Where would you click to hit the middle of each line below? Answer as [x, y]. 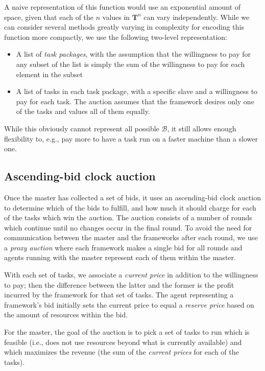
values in [116, 17]
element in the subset [50, 74]
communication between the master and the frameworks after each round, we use [131, 237]
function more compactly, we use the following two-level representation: [116, 37]
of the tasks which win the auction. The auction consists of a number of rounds [128, 217]
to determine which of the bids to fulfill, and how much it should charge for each [130, 207]
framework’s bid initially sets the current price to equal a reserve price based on [129, 304]
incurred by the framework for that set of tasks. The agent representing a [119, 295]
